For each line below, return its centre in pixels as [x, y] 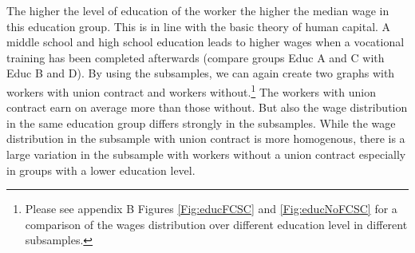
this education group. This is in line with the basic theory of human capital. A [199, 26]
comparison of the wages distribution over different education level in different [216, 224]
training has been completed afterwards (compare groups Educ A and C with [196, 57]
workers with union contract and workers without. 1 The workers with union [191, 90]
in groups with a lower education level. [101, 170]
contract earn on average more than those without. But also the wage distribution [207, 107]
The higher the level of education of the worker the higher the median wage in [198, 10]
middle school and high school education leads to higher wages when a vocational [206, 42]
